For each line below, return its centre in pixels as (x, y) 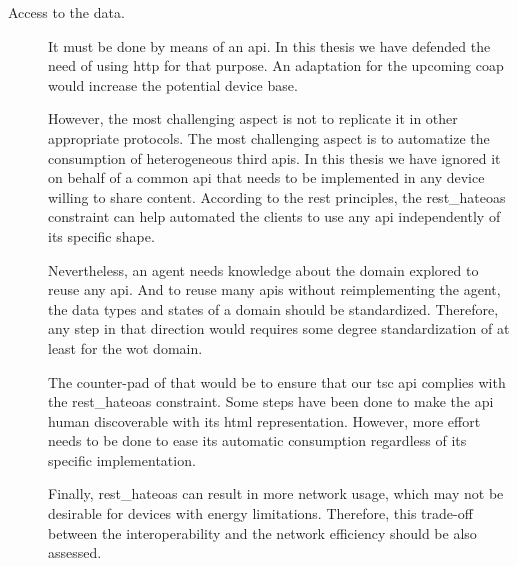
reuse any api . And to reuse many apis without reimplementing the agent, (274, 289)
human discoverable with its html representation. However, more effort (264, 420)
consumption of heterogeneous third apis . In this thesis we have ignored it (274, 157)
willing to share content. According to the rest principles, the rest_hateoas (277, 196)
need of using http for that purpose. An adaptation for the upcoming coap (276, 65)
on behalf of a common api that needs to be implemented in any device (266, 177)
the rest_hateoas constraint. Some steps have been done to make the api (271, 401)
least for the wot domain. (125, 347)
